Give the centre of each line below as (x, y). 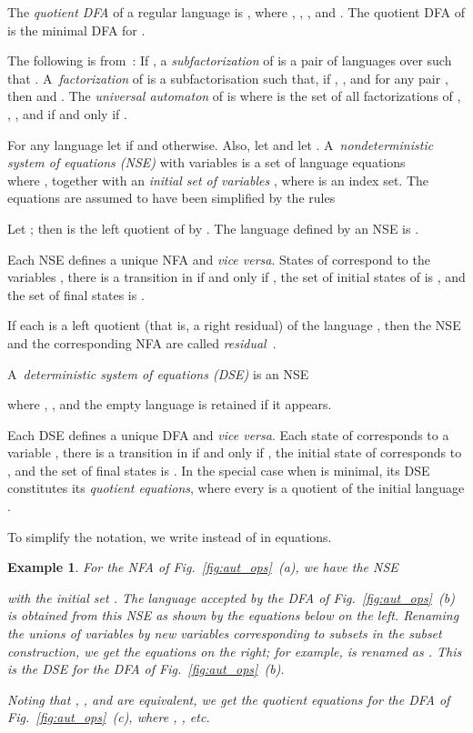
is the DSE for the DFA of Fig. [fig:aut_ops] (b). (146, 669)
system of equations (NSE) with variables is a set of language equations (206, 162)
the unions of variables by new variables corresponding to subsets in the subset (225, 633)
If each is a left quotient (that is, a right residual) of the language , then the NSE (234, 325)
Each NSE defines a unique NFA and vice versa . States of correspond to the (219, 259)
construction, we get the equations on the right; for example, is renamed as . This (235, 651)
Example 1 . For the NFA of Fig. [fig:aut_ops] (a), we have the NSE (203, 567)
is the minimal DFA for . (76, 30)
